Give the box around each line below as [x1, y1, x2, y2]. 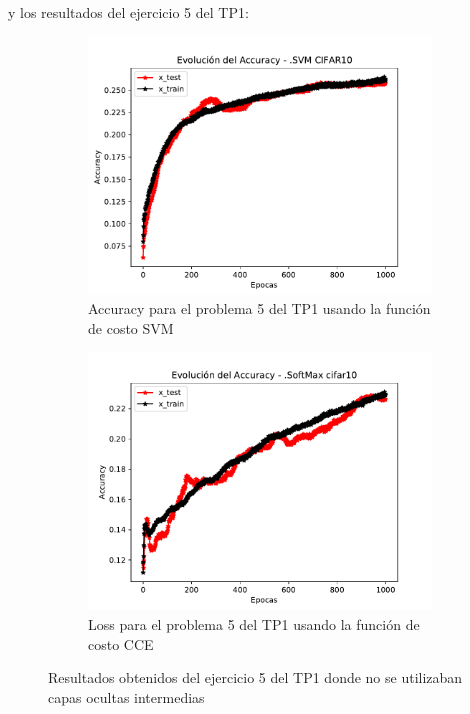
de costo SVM [88, 317, 174, 338]
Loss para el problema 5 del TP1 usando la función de [88, 613, 420, 634]
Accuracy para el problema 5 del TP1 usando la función [88, 298, 431, 319]
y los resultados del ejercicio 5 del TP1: [8, 2, 249, 22]
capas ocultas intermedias [48, 686, 205, 707]
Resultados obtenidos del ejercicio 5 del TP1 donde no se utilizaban [48, 667, 463, 688]
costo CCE [88, 633, 154, 654]
